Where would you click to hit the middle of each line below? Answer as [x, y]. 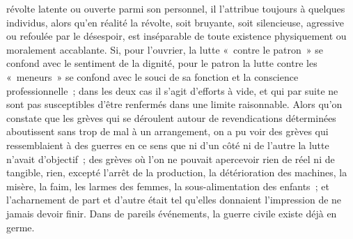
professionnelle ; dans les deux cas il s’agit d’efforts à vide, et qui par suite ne [172, 90]
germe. [21, 227]
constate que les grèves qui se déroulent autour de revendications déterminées [171, 117]
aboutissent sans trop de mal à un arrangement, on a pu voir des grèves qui [167, 131]
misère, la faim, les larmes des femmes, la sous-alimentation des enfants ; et [168, 186]
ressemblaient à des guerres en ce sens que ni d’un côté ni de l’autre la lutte [168, 145]
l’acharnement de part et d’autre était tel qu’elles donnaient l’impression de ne [174, 200]
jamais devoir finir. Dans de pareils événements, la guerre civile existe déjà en [172, 213]
